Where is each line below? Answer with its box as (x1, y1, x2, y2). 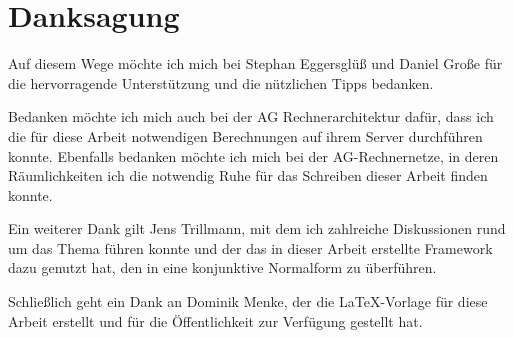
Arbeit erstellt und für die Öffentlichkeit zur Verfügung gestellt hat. (8, 310, 423, 331)
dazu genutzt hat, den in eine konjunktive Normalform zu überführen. (8, 257, 437, 278)
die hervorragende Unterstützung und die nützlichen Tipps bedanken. (8, 72, 434, 93)
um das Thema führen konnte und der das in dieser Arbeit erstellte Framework (8, 237, 493, 258)
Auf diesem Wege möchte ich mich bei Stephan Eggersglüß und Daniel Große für (8, 53, 503, 74)
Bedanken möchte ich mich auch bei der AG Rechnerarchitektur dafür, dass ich (8, 106, 494, 127)
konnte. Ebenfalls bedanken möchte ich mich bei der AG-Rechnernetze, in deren (8, 145, 499, 166)
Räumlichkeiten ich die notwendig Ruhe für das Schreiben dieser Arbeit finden (8, 165, 488, 186)
